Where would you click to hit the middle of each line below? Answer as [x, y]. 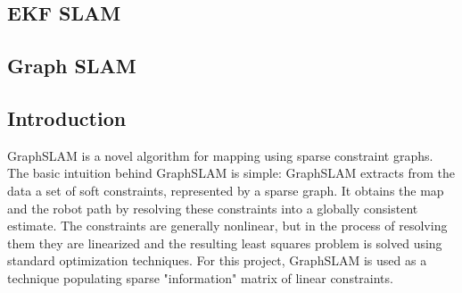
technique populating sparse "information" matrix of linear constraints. [200, 277]
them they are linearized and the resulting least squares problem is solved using [225, 243]
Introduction [67, 117]
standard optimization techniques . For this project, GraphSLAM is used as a [217, 260]
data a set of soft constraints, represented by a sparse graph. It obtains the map [226, 190]
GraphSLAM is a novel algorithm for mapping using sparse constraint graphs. [220, 155]
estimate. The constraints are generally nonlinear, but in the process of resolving [227, 226]
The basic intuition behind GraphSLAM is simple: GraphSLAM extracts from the [231, 173]
